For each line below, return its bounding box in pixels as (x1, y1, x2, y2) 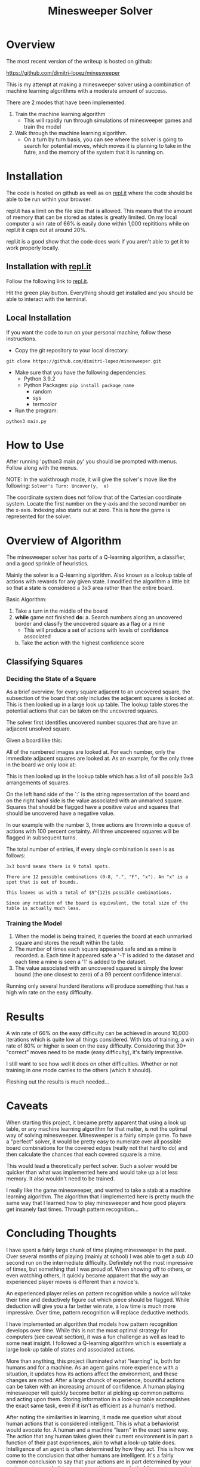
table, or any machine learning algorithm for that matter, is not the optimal (6, 1125, 187, 1133)
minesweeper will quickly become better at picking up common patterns (6, 1389, 184, 1396)
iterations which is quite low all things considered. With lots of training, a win (6, 1036, 195, 1043)
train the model (23, 123, 61, 130)
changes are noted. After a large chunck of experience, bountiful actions (6, 1377, 185, 1384)
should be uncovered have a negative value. (6, 809, 115, 817)
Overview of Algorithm (6, 534, 122, 547)
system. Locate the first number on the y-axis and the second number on (6, 500, 186, 507)
